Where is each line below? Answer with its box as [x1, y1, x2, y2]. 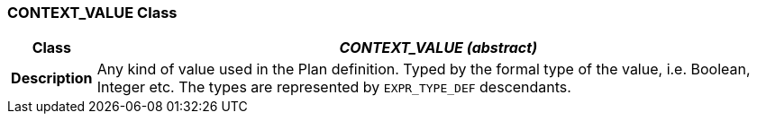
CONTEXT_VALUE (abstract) [339, 39, 538, 57]
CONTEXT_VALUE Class [7, 4, 178, 22]
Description [11, 69, 93, 88]
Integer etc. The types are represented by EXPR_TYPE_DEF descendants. [96, 78, 571, 97]
